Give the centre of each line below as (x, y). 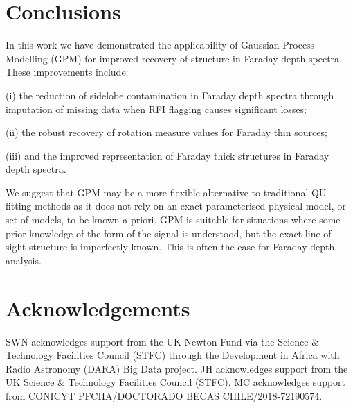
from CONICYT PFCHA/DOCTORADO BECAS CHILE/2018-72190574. (164, 395)
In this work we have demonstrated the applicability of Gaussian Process (160, 45)
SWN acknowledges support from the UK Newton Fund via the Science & (163, 341)
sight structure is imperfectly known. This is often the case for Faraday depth (170, 247)
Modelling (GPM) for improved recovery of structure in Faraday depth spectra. (174, 58)
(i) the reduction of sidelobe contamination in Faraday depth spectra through (170, 95)
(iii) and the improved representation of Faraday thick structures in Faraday (168, 155)
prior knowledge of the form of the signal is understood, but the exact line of (169, 233)
